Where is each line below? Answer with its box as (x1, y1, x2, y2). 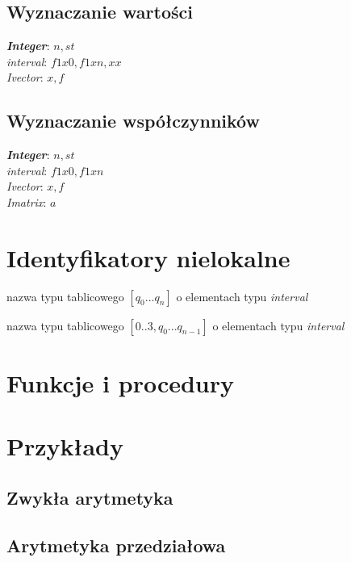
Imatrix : (6, 193, 47, 210)
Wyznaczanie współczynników (6, 108, 260, 133)
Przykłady (6, 430, 123, 463)
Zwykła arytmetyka (6, 484, 173, 510)
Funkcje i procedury (6, 366, 235, 399)
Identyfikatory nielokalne (6, 241, 290, 274)
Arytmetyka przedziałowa (6, 532, 226, 557)
